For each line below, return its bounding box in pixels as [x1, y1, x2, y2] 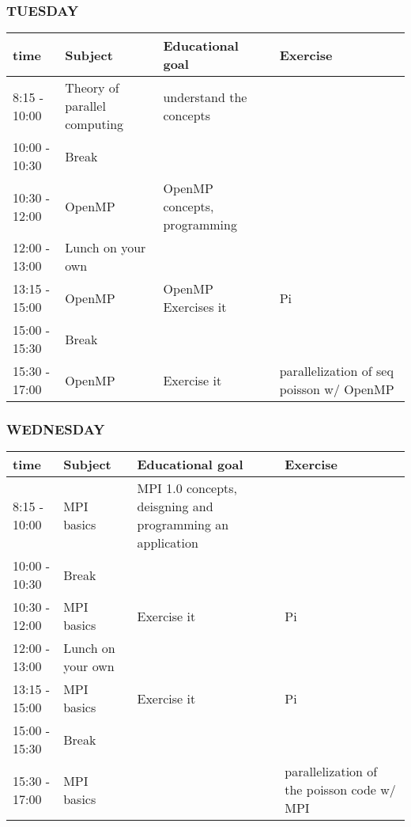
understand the [163, 87, 247, 106]
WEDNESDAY [6, 419, 105, 439]
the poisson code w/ [285, 780, 396, 799]
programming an [137, 515, 229, 534]
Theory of [65, 78, 119, 97]
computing [65, 115, 124, 134]
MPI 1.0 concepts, [137, 479, 238, 498]
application [137, 533, 198, 552]
